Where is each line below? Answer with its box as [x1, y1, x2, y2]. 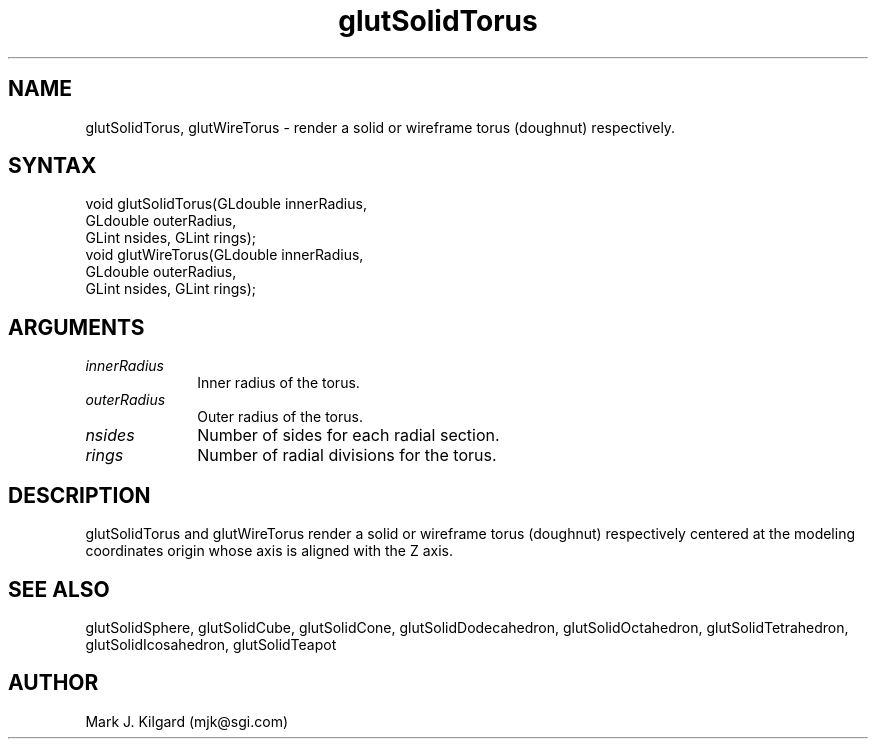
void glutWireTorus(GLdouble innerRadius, [85, 246, 364, 264]
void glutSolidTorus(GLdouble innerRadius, [85, 195, 367, 213]
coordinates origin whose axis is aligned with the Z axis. [85, 542, 454, 560]
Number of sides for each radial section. [197, 425, 500, 446]
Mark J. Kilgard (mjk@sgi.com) [85, 712, 289, 730]
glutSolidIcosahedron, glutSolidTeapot [85, 635, 337, 653]
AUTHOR [8, 670, 99, 696]
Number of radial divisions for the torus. [197, 445, 497, 466]
